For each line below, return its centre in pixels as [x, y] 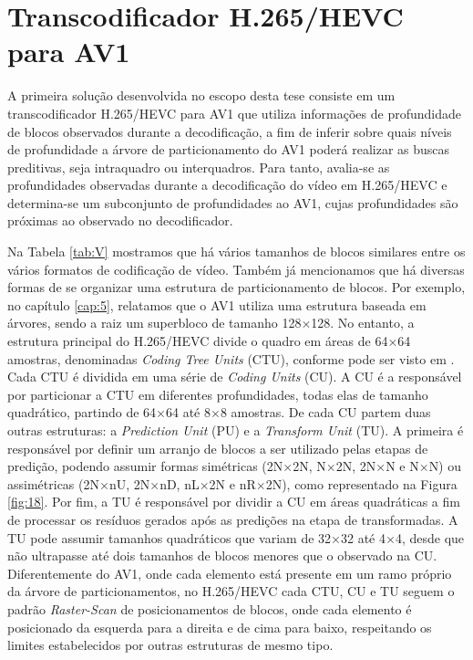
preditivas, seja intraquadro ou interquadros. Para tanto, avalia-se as [199, 167]
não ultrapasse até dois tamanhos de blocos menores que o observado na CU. [222, 555]
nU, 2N [129, 483]
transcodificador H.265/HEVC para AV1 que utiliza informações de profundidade [234, 113]
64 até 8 [188, 412]
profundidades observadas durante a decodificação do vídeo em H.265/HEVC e [227, 185]
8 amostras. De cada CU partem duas [325, 412]
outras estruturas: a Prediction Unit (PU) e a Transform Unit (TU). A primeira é [236, 430]
